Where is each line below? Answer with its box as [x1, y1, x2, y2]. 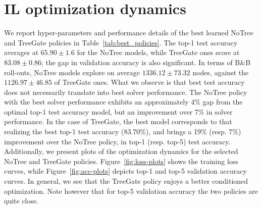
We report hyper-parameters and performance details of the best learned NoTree [4, 27, 253, 38]
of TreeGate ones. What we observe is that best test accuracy [54, 77, 245, 87]
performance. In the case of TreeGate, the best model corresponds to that [4, 116, 232, 127]
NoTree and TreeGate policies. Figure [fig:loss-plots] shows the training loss [4, 155, 238, 166]
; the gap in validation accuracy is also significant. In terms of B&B [41, 57, 251, 67]
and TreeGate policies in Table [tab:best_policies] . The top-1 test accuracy [4, 37, 238, 47]
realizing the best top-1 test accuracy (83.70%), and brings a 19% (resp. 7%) [4, 126, 241, 137]
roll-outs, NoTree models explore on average [4, 67, 140, 77]
